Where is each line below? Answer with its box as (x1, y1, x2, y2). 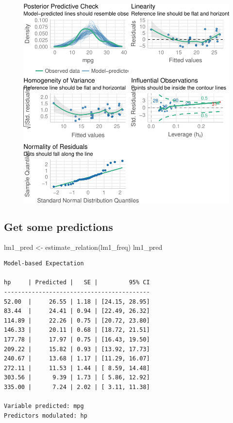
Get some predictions (4, 219, 113, 234)
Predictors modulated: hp (4, 412, 87, 419)
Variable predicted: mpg (4, 403, 84, 410)
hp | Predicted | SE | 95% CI (4, 279, 150, 286)
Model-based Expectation (4, 260, 84, 267)
